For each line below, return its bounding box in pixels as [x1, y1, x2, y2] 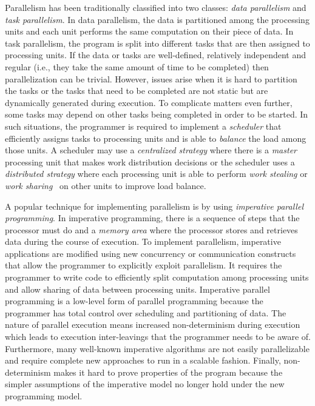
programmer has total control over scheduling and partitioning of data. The [5, 306, 286, 319]
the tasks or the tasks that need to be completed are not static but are [5, 84, 268, 97]
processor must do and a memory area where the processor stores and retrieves [5, 223, 298, 236]
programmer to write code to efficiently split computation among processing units [5, 271, 309, 284]
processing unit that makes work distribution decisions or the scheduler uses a [5, 155, 295, 168]
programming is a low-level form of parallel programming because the [5, 295, 263, 307]
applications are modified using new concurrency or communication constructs [5, 247, 296, 259]
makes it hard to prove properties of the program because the [53, 365, 283, 378]
